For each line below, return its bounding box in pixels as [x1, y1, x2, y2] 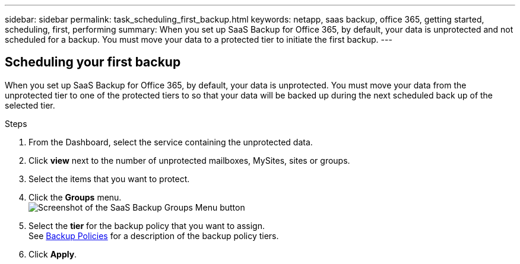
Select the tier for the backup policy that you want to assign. [28, 220, 265, 231]
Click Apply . [28, 249, 77, 259]
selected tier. [5, 100, 55, 110]
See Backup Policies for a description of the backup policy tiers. [28, 230, 279, 241]
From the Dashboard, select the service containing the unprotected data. [28, 136, 313, 147]
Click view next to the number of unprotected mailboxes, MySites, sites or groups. [28, 155, 350, 166]
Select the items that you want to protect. [28, 173, 190, 184]
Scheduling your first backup [5, 55, 181, 70]
